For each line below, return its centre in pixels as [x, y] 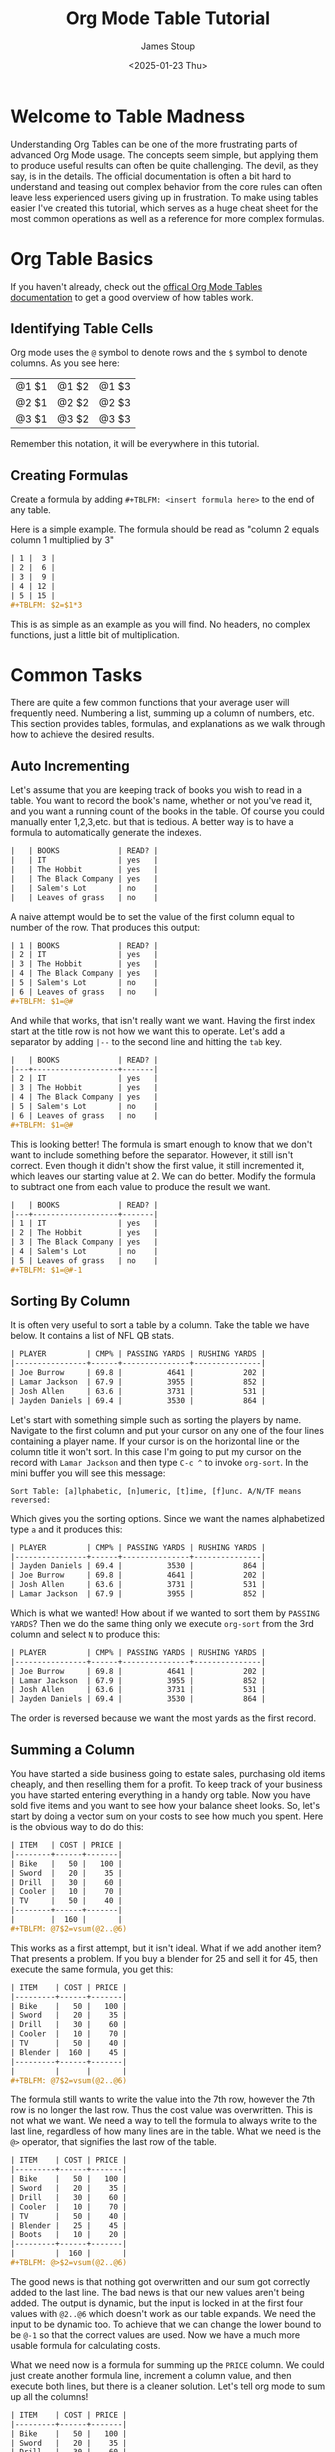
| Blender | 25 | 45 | [69, 2225]
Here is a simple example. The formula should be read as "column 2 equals [165, 529]
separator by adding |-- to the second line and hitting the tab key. [146, 1041]
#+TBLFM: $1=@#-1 [46, 1270]
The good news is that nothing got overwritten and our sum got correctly [160, 2281]
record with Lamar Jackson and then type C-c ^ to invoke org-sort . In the [159, 1462]
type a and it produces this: [66, 1529]
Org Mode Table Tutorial [168, 18]
